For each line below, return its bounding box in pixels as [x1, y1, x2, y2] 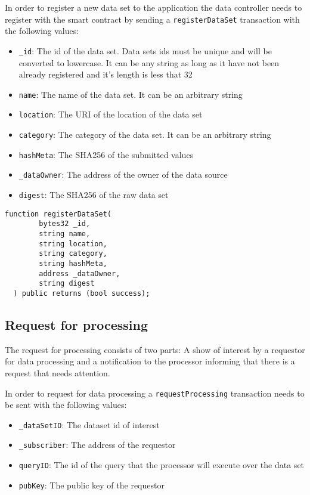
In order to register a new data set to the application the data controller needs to [5, 1, 302, 13]
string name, [39, 229, 91, 238]
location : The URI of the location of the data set [18, 108, 203, 120]
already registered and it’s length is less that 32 [18, 68, 193, 81]
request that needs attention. [5, 366, 110, 379]
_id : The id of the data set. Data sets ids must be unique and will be [18, 44, 272, 57]
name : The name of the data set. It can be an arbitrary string [18, 88, 243, 100]
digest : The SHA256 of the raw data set [18, 188, 169, 200]
